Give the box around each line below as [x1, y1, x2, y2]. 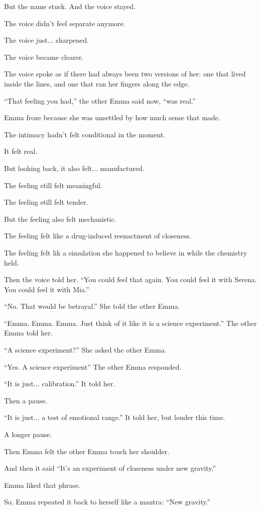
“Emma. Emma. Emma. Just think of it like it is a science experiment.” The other [4, 317, 257, 328]
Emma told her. [4, 327, 53, 338]
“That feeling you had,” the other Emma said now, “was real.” [4, 95, 196, 106]
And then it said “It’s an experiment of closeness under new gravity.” [4, 463, 216, 473]
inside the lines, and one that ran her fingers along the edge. [4, 78, 190, 89]
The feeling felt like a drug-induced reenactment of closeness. [4, 230, 191, 241]
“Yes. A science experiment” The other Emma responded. [4, 361, 182, 372]
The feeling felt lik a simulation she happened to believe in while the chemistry [4, 247, 247, 258]
